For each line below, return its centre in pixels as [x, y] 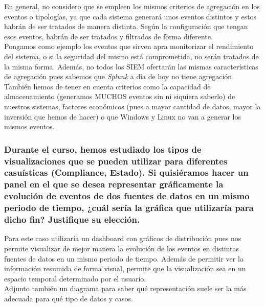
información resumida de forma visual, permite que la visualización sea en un [125, 268]
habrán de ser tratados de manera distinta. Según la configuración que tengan [126, 26]
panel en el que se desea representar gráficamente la [114, 184]
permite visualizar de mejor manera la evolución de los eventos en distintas [122, 249]
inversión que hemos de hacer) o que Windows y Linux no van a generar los [123, 116]
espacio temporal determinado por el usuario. [75, 278]
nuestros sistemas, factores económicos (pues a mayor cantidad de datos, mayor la [132, 106]
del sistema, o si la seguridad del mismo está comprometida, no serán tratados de [131, 56]
